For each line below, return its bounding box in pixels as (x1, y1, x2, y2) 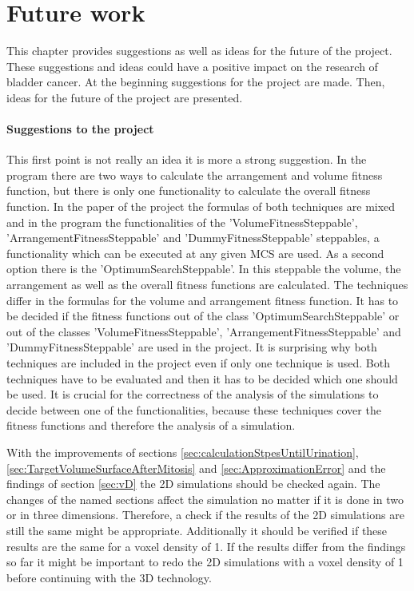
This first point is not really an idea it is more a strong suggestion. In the (6, 151, 367, 168)
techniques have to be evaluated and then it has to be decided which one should (6, 370, 398, 387)
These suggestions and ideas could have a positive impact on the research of (6, 58, 378, 74)
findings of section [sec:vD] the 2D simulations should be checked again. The (6, 475, 380, 492)
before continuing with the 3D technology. (6, 569, 212, 585)
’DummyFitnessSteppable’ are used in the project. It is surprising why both (6, 339, 377, 355)
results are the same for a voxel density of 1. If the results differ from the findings (6, 537, 406, 554)
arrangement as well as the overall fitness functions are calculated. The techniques (6, 276, 408, 293)
